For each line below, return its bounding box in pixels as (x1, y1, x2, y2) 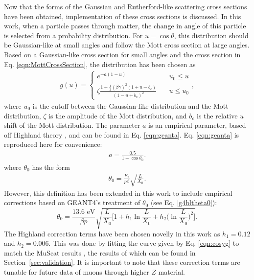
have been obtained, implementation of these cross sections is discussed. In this (4, 11, 241, 21)
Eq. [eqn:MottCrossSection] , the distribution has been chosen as (4, 59, 196, 69)
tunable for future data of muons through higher (4, 267, 149, 277)
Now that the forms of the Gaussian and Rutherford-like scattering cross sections (4, 1, 247, 11)
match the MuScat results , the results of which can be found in (4, 247, 196, 257)
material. (158, 267, 185, 277)
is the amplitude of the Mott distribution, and (48, 110, 187, 120)
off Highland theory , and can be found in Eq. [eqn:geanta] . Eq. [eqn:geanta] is (4, 129, 239, 140)
